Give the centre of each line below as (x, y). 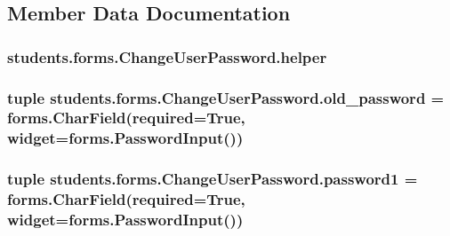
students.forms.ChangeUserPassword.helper (167, 56)
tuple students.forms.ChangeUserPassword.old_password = (226, 97)
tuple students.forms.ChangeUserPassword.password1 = (213, 179)
